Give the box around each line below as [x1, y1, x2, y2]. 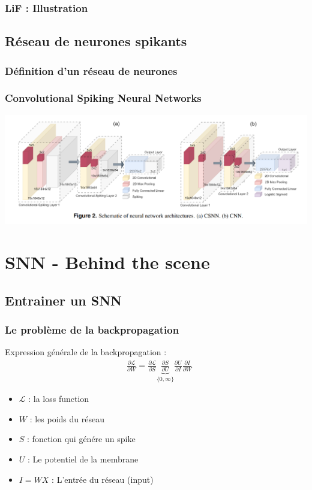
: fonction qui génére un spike [27, 432, 136, 445]
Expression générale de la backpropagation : [5, 346, 167, 358]
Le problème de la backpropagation [5, 322, 179, 337]
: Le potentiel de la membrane [28, 452, 139, 465]
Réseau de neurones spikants [5, 32, 187, 50]
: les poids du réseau [29, 412, 104, 425]
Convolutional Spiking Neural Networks [5, 90, 202, 105]
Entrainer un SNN [5, 291, 122, 309]
